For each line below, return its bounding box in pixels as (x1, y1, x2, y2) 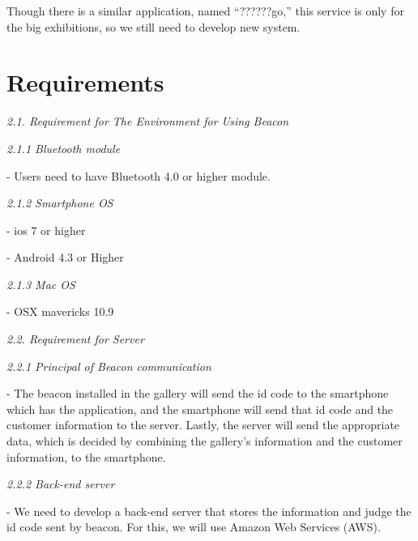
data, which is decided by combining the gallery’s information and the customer (6, 432, 403, 449)
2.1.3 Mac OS (6, 275, 75, 292)
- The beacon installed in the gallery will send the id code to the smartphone (6, 385, 389, 402)
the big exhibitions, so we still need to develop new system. (6, 18, 301, 35)
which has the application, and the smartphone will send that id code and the (6, 400, 394, 417)
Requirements (6, 66, 164, 99)
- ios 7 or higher (6, 221, 86, 238)
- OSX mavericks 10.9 (6, 303, 114, 320)
